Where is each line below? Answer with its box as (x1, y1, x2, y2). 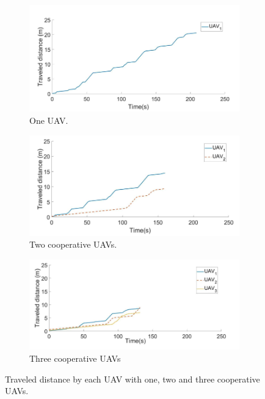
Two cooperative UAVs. (29, 238, 117, 251)
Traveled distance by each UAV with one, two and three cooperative (5, 372, 260, 385)
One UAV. (29, 113, 68, 126)
